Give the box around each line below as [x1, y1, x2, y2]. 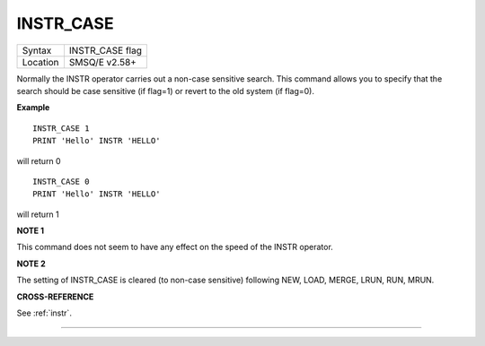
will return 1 [16, 209, 60, 220]
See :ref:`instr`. [16, 307, 72, 318]
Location [22, 56, 59, 68]
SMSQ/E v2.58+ [68, 56, 137, 68]
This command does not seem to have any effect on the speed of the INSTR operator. [16, 242, 334, 253]
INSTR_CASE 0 [32, 176, 90, 186]
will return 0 [16, 155, 62, 166]
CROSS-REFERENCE [16, 291, 94, 302]
